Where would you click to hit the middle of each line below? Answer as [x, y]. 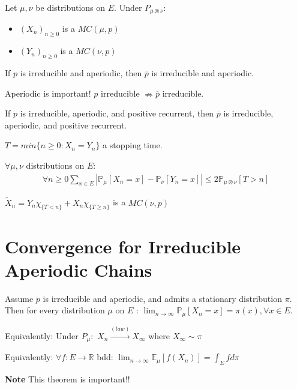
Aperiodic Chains [79, 269]
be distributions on [70, 7]
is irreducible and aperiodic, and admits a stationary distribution [162, 298]
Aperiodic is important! [48, 93]
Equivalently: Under [42, 335]
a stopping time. [133, 145]
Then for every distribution [55, 310]
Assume [19, 298]
